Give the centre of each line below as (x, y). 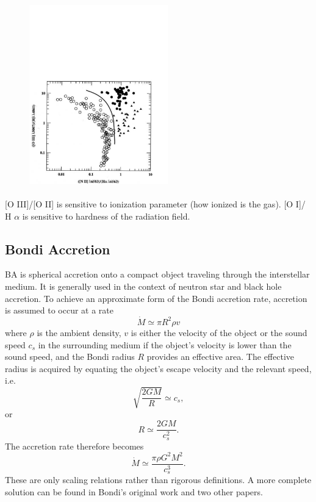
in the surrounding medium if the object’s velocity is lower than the (165, 344)
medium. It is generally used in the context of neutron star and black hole (143, 286)
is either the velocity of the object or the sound (219, 332)
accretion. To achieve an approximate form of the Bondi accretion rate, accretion (156, 298)
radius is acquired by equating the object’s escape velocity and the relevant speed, (158, 368)
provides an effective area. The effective (221, 357)
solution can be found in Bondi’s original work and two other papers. (134, 491)
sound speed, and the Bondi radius (70, 357)
